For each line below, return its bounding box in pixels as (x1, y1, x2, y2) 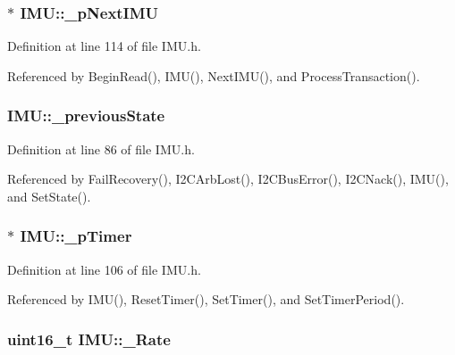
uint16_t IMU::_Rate (7, 327, 171, 350)
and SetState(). (7, 186, 91, 205)
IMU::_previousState (7, 104, 165, 127)
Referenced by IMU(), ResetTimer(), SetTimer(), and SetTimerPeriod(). (7, 290, 405, 309)
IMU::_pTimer (20, 225, 132, 247)
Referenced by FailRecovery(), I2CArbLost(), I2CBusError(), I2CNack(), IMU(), (7, 169, 449, 188)
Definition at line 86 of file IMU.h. (7, 139, 195, 158)
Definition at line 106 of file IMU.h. (7, 260, 201, 278)
